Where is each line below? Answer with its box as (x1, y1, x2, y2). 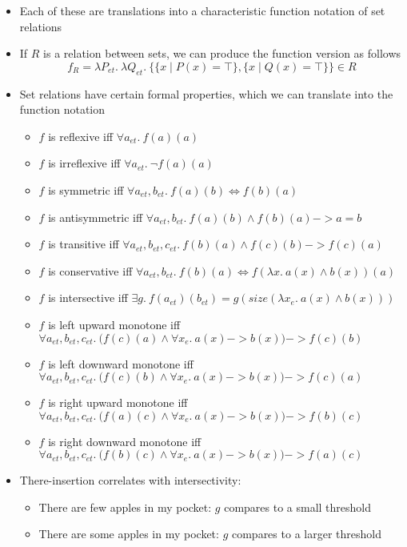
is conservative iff (48, 262, 133, 279)
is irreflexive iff (48, 155, 121, 171)
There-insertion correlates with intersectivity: (19, 472, 241, 489)
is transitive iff (48, 235, 119, 252)
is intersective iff (48, 289, 128, 306)
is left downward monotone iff (48, 355, 194, 372)
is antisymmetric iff (48, 208, 143, 225)
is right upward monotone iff (48, 394, 188, 411)
